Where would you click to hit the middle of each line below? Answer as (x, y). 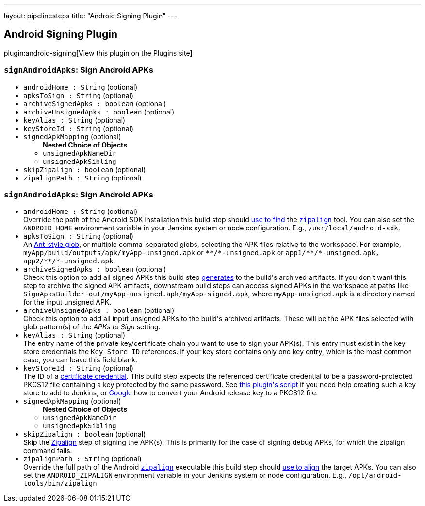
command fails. (48, 451)
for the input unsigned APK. (67, 302)
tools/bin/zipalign (60, 483)
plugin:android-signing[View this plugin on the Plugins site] (98, 53)
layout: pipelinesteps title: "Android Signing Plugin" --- (91, 16)
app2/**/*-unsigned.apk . (69, 261)
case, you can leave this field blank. (80, 360)
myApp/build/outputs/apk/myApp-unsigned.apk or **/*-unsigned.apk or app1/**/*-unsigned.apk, (202, 253)
